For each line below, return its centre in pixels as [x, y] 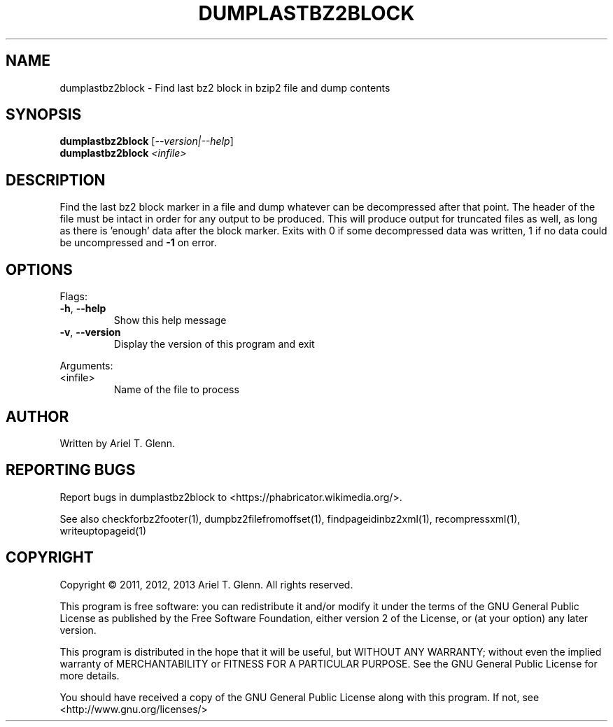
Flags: [73, 297]
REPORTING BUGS [71, 470]
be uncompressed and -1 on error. [138, 243]
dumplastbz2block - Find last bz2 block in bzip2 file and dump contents [225, 87]
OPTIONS [39, 269]
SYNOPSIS [44, 115]
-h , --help [83, 309]
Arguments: [86, 366]
